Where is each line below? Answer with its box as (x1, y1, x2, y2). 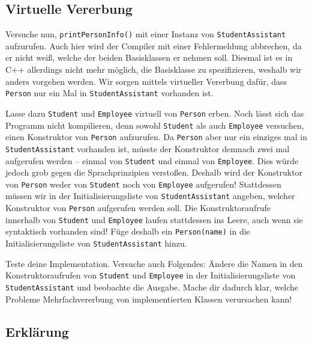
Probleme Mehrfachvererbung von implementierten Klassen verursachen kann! (5, 292, 292, 305)
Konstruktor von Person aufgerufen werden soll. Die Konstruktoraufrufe (5, 201, 271, 214)
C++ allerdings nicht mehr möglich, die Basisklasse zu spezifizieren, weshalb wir (5, 63, 302, 76)
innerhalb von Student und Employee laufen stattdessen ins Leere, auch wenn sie (5, 213, 303, 226)
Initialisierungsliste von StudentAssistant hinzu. (5, 237, 187, 250)
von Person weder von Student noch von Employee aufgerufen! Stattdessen (5, 177, 281, 190)
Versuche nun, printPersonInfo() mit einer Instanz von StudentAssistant (5, 28, 286, 40)
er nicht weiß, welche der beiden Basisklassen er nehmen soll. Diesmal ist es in (5, 51, 293, 64)
